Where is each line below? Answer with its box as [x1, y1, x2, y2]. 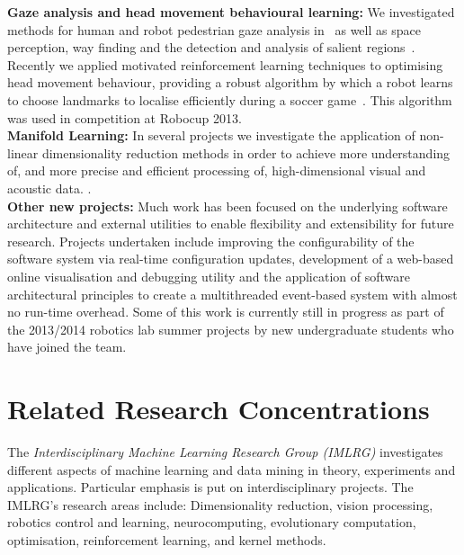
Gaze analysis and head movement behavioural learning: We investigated [7, 3, 455, 21]
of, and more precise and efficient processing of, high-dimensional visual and [7, 161, 426, 180]
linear [7, 143, 39, 162]
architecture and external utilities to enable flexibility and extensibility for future [7, 214, 454, 233]
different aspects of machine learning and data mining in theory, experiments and [7, 460, 456, 479]
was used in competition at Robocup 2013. [7, 108, 242, 127]
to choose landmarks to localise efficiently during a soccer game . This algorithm [7, 90, 452, 109]
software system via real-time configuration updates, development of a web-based [7, 249, 454, 268]
